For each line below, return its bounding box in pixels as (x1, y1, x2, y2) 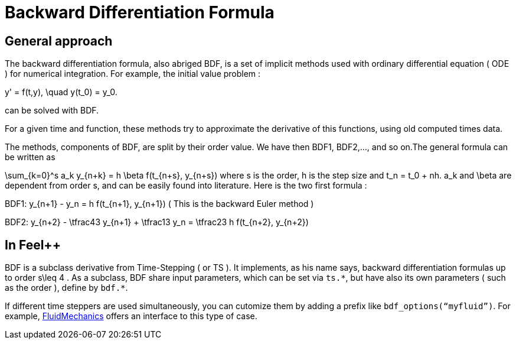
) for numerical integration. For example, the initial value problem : (5, 69, 261, 79)
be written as (5, 152, 55, 163)
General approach (5, 33, 113, 48)
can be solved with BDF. (5, 105, 99, 116)
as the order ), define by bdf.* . (5, 283, 128, 293)
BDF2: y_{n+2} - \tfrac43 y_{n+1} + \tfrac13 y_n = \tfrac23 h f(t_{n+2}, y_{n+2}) (5, 217, 309, 228)
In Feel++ (5, 237, 61, 252)
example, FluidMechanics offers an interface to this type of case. (5, 311, 257, 322)
